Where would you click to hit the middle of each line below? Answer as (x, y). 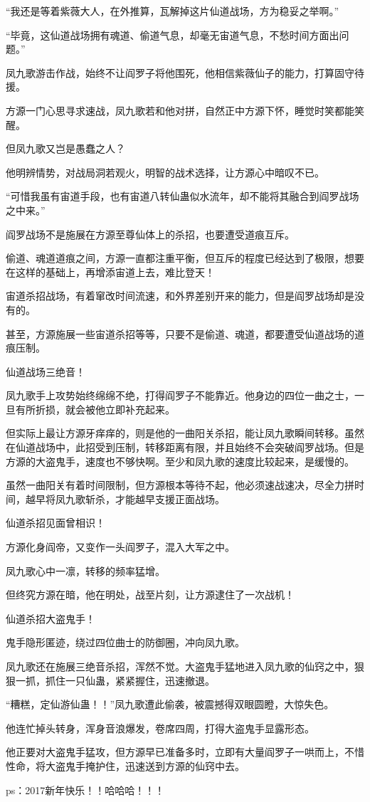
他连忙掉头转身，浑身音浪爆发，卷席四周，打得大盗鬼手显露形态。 (160, 728)
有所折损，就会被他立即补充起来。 (95, 409)
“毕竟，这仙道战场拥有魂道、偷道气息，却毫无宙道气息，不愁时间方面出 (173, 35)
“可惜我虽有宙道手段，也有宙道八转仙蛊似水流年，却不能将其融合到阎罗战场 (183, 196)
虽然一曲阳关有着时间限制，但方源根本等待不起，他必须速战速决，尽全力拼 (180, 485)
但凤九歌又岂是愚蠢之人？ (65, 148)
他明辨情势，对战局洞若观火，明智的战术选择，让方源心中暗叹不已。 (165, 172)
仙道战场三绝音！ (46, 371)
